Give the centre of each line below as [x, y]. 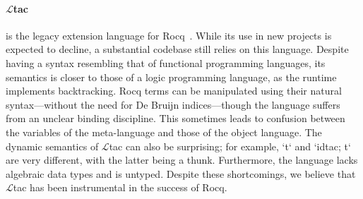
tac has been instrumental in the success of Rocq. [120, 187]
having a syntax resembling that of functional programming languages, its [166, 62]
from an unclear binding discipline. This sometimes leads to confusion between [175, 118]
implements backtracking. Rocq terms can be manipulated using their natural [174, 91]
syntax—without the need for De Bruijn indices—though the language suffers [173, 104]
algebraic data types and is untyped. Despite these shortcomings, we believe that [181, 173]
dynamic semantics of [52, 146]
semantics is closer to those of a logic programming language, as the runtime [171, 77]
